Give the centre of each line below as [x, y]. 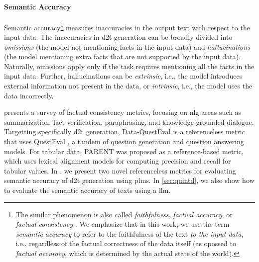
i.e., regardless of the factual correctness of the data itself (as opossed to [126, 243]
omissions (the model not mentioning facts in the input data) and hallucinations [127, 46]
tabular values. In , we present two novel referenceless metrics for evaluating [120, 170]
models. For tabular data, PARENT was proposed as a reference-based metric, [124, 151]
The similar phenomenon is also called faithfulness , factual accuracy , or [124, 214]
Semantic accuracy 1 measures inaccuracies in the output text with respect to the [127, 26]
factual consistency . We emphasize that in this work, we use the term [123, 224]
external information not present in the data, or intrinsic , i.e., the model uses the [128, 86]
